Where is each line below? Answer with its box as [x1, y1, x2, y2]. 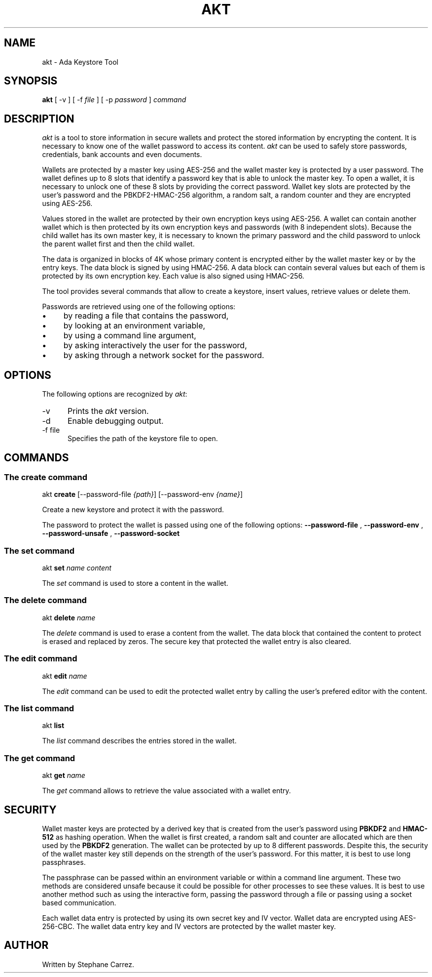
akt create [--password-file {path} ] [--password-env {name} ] [42, 490, 243, 499]
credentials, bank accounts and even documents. [42, 150, 202, 159]
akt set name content [42, 564, 111, 572]
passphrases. [42, 857, 86, 866]
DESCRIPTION [4, 112, 74, 125]
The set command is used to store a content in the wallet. [42, 579, 228, 588]
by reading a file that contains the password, [63, 311, 229, 321]
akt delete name [42, 613, 96, 622]
